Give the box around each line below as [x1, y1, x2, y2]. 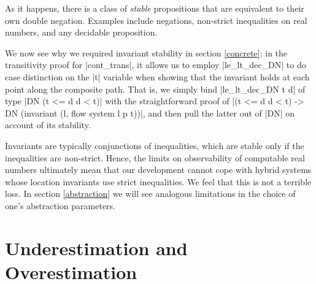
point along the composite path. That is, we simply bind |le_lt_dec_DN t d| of [5, 82, 306, 95]
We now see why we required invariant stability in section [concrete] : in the [5, 46, 288, 59]
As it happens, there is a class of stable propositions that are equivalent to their [5, 2, 304, 14]
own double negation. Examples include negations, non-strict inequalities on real [5, 13, 307, 26]
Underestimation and [5, 235, 188, 260]
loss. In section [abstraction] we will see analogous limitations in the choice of [5, 187, 296, 200]
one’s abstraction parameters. [5, 199, 116, 212]
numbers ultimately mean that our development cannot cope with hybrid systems [5, 163, 312, 176]
